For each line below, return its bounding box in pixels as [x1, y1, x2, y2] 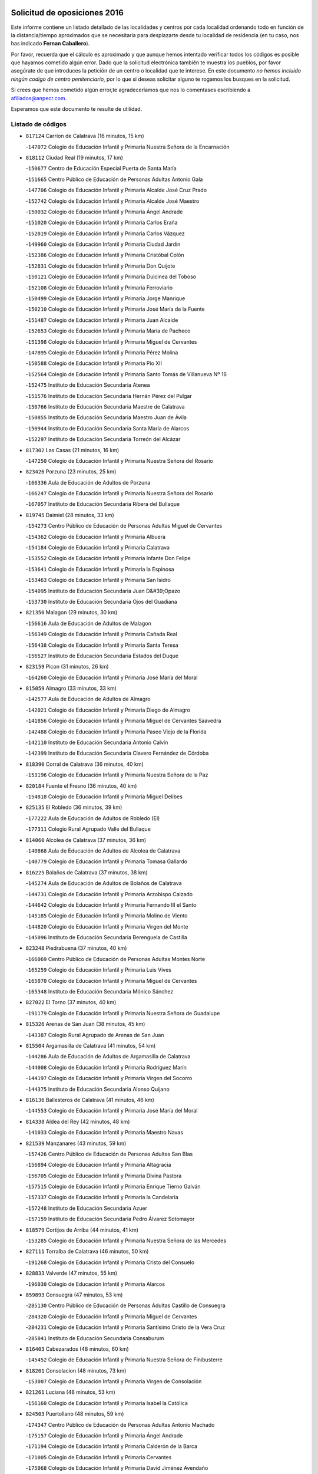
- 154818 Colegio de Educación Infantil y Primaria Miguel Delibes [25, 793, 183, 800]
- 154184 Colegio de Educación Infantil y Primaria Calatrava [25, 544, 170, 551]
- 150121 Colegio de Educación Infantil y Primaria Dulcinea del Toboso [25, 273, 197, 280]
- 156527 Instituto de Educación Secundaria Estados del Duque [25, 652, 179, 659]
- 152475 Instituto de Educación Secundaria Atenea [25, 381, 150, 389]
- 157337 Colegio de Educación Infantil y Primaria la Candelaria [25, 1194, 179, 1201]
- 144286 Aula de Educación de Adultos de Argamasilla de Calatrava [25, 1053, 191, 1060]
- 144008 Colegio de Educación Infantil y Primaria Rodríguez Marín [25, 1064, 187, 1071]
